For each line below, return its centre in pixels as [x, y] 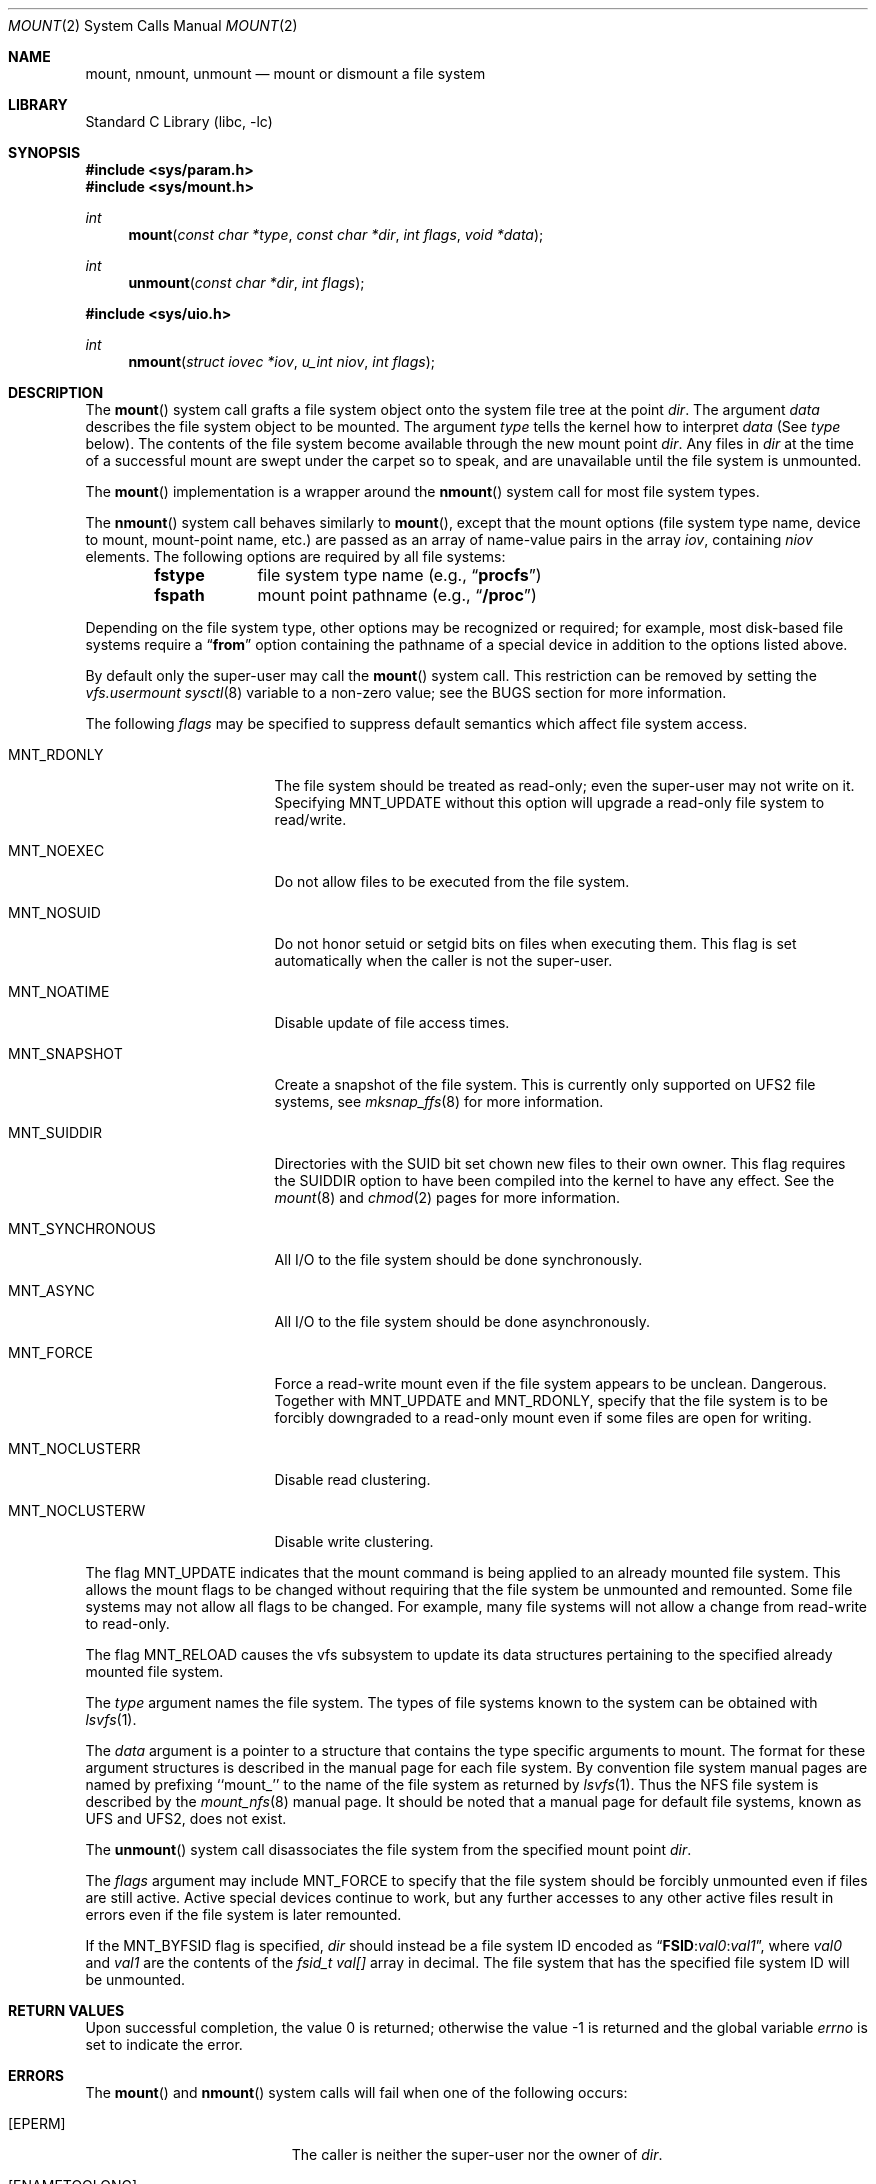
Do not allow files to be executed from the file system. [452, 881]
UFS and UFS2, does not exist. [186, 1818]
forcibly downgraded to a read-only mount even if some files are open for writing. [543, 1417]
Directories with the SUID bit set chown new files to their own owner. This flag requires [560, 1163]
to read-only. [127, 1623]
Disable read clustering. [352, 1479]
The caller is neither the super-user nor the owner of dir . [477, 2154]
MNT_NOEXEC [56, 850]
